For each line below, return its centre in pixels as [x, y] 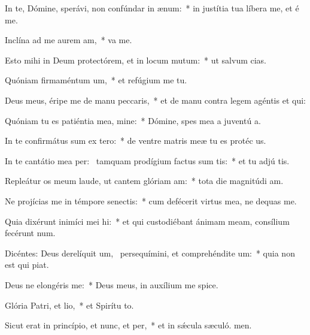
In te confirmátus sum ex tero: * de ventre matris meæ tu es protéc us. [136, 141]
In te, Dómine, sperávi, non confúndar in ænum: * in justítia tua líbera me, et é [152, 8]
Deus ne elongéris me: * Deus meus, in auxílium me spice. [112, 284]
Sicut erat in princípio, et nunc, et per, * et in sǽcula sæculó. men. [128, 325]
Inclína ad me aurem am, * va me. [69, 40]
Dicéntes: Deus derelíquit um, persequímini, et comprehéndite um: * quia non [150, 253]
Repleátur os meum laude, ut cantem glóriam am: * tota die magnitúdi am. [144, 181]
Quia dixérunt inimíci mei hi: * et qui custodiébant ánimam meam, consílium [147, 221]
